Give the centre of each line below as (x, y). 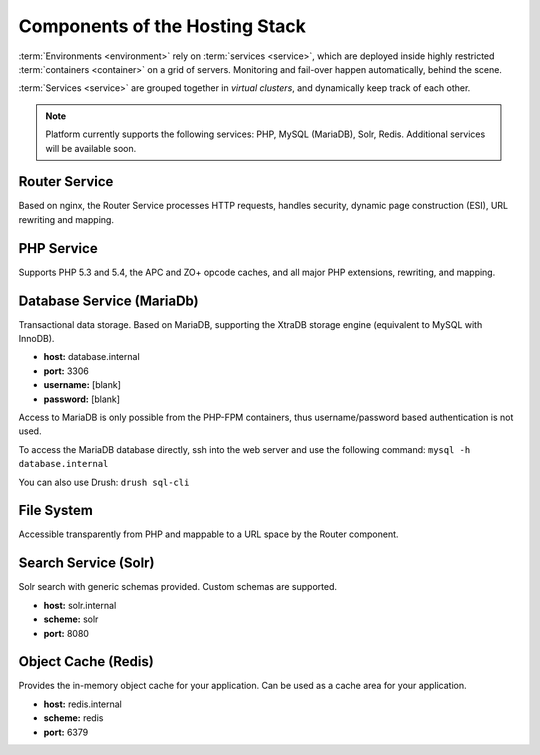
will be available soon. (91, 148)
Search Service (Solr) (86, 563)
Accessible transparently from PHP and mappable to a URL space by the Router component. (208, 534)
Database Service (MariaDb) (108, 300)
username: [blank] (82, 385)
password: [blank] (81, 399)
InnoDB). (36, 338)
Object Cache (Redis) (86, 661)
